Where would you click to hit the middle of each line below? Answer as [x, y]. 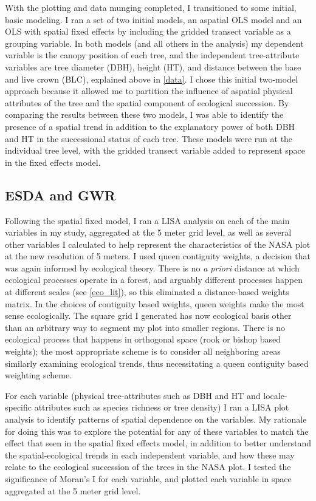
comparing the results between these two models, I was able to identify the [144, 114]
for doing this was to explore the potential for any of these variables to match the [157, 431]
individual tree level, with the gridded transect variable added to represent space [155, 150]
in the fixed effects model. [53, 162]
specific [19, 407]
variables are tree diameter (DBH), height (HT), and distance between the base [153, 66]
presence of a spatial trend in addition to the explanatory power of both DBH [150, 126]
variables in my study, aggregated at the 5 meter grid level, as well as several [148, 232]
